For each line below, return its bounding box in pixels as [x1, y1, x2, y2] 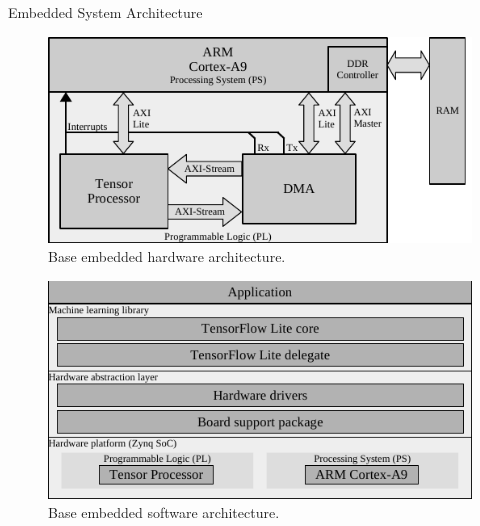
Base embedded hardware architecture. [48, 246, 286, 267]
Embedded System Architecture [8, 2, 203, 22]
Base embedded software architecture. [48, 502, 280, 523]
